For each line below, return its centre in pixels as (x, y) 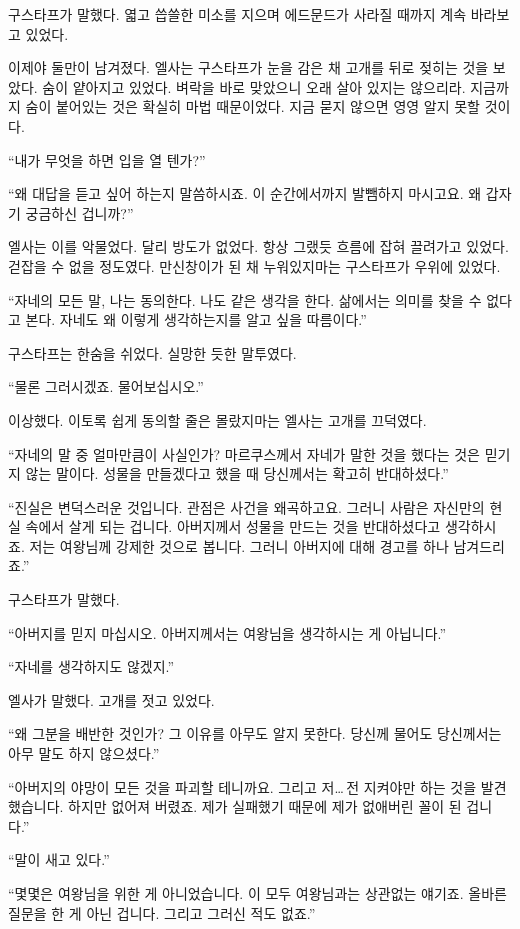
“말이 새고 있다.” (59, 859)
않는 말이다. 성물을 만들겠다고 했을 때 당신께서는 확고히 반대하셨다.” (237, 473)
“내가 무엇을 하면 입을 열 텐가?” (107, 159)
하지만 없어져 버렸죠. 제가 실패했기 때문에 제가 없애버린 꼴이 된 (265, 806)
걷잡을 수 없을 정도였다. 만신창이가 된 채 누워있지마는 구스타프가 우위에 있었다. (254, 265)
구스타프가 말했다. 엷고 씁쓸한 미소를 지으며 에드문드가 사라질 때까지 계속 (237, 14)
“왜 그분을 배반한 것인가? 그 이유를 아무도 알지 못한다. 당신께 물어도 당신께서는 (255, 733)
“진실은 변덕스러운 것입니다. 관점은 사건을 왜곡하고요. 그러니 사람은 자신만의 (246, 506)
